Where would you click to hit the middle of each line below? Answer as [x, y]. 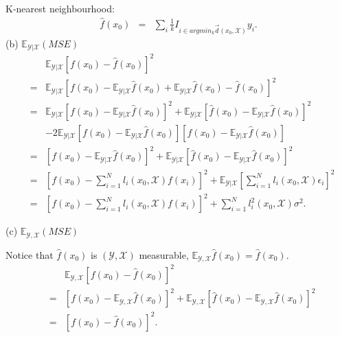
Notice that [30, 254]
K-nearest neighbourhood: [60, 8]
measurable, [164, 254]
